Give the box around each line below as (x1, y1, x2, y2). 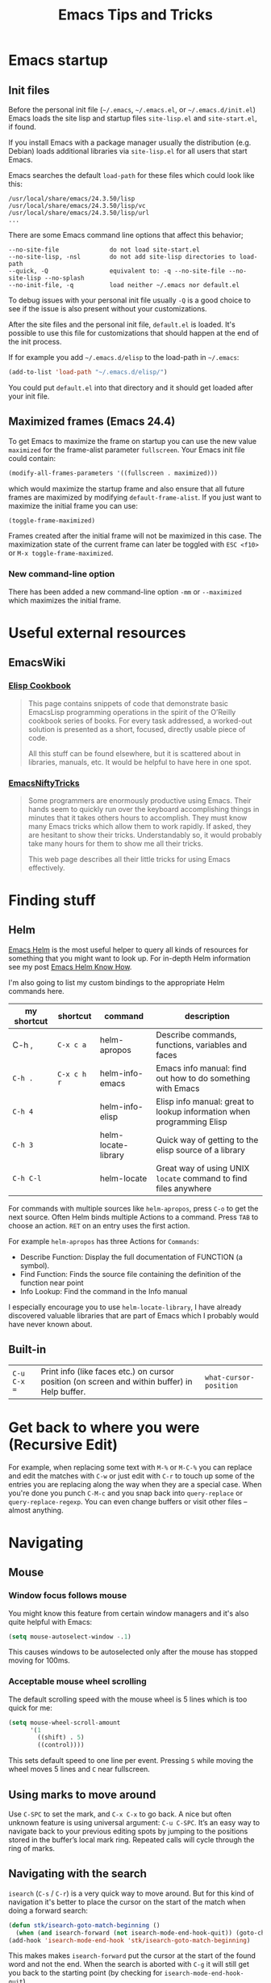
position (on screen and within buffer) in (40, 1376, 193, 1387)
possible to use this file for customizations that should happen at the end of (8, 328, 260, 337)
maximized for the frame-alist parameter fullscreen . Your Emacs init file (8, 445, 245, 455)
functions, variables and (156, 1039, 248, 1051)
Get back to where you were (8, 1418, 200, 1436)
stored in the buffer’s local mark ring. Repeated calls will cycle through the (8, 1835, 255, 1845)
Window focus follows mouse (8, 1590, 127, 1601)
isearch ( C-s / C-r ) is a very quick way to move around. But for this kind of (8, 1888, 255, 1898)
